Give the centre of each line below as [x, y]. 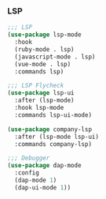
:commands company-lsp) [53, 144]
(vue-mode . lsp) [43, 64]
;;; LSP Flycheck [36, 86]
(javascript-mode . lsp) [55, 57]
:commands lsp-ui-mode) [53, 115]
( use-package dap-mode [44, 166]
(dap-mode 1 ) [36, 180]
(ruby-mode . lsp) [45, 49]
